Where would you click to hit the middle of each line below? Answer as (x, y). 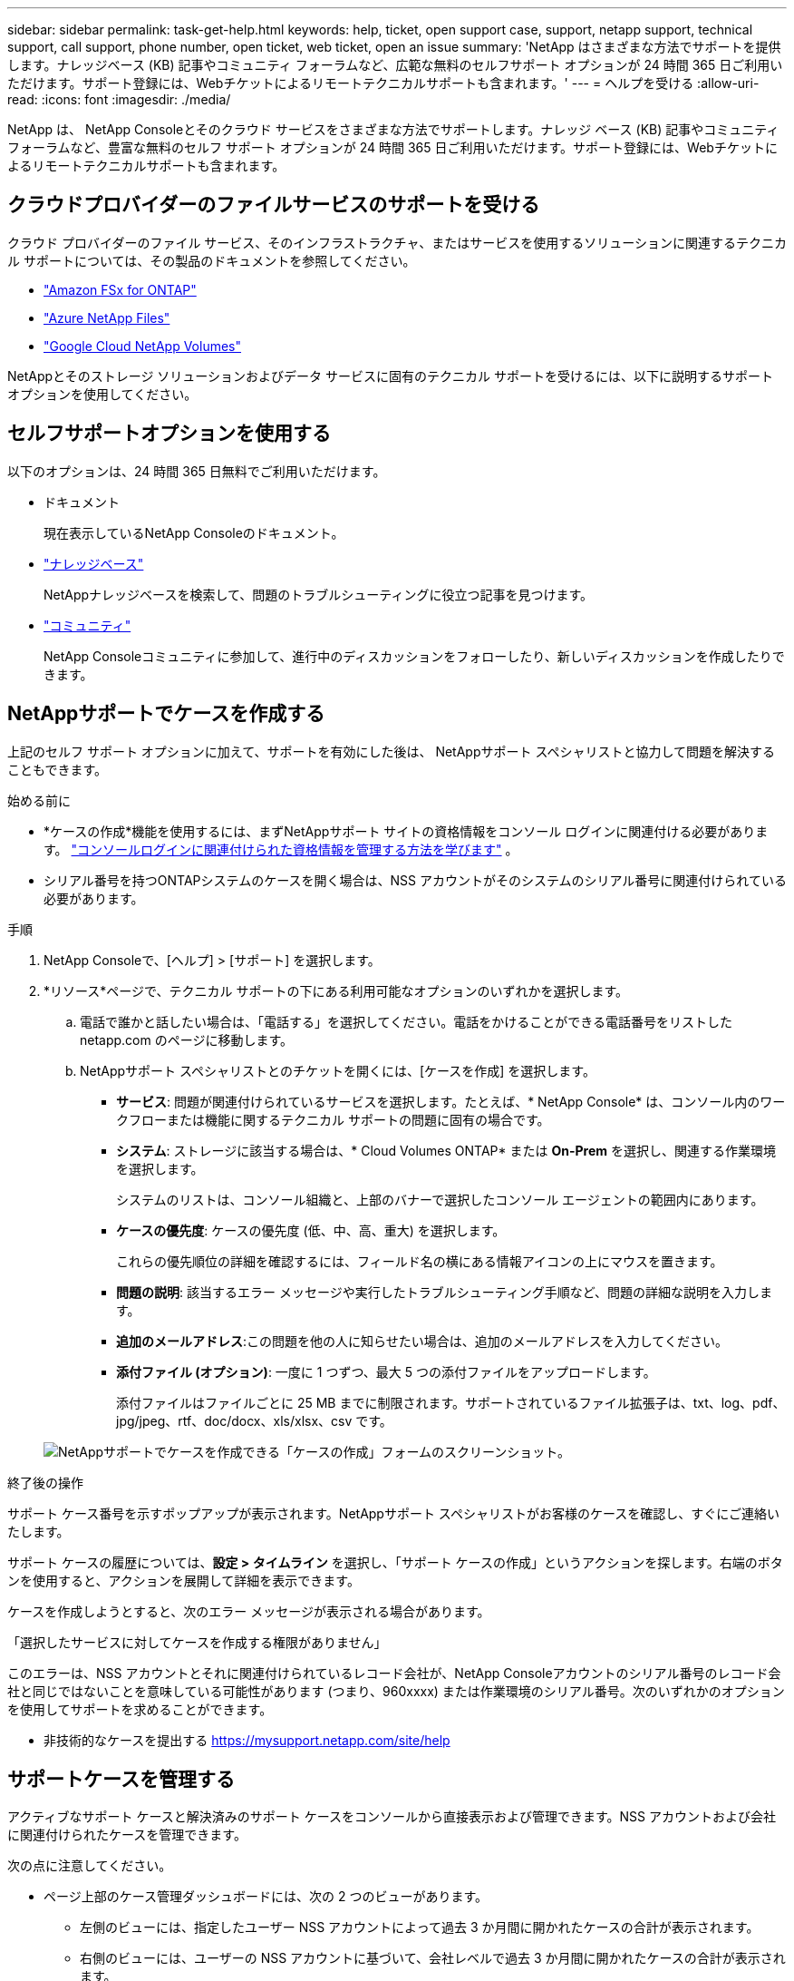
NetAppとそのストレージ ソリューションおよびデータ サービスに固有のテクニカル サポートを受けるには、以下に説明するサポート (390, 376)
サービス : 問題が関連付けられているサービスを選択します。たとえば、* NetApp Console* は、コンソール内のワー (451, 1101)
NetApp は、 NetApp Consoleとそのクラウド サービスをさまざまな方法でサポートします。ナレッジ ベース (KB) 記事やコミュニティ (393, 129)
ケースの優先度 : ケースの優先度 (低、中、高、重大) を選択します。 (311, 1230)
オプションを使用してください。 (102, 394)
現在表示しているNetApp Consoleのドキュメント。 (194, 532)
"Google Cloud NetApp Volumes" (143, 346)
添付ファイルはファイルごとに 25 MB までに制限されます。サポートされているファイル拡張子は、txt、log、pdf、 (451, 1402)
